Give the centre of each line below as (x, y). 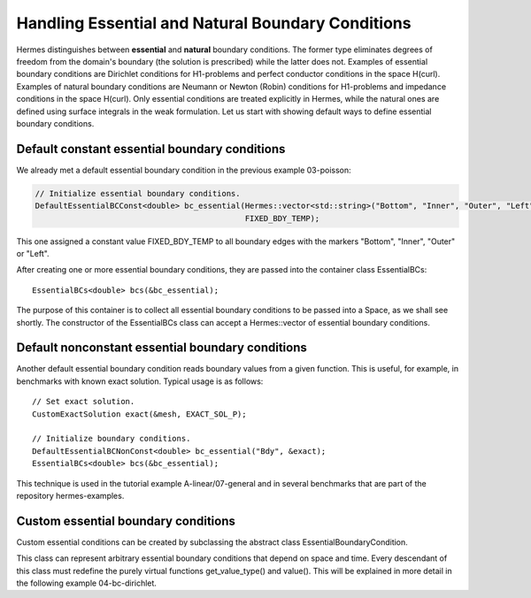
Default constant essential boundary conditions (151, 149)
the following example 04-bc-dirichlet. (86, 583)
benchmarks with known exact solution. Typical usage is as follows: (140, 381)
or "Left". (33, 253)
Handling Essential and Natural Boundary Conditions (214, 23)
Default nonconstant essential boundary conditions (162, 348)
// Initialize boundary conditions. (112, 439)
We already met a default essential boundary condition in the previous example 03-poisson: (184, 170)
